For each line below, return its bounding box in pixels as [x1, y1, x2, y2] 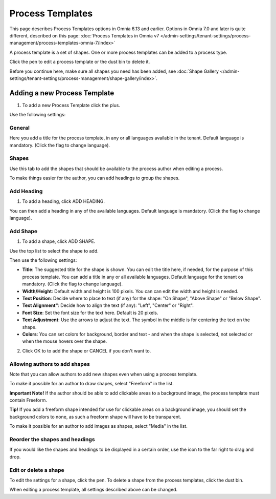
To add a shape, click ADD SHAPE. [22, 238, 96, 244]
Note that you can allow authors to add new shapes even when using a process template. [9, 371, 198, 377]
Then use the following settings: [9, 257, 77, 263]
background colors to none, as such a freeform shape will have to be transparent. [9, 413, 181, 420]
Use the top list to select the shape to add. [9, 247, 99, 254]
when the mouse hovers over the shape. [22, 338, 107, 344]
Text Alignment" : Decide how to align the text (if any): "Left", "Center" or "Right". [22, 302, 194, 308]
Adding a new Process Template [9, 89, 114, 97]
